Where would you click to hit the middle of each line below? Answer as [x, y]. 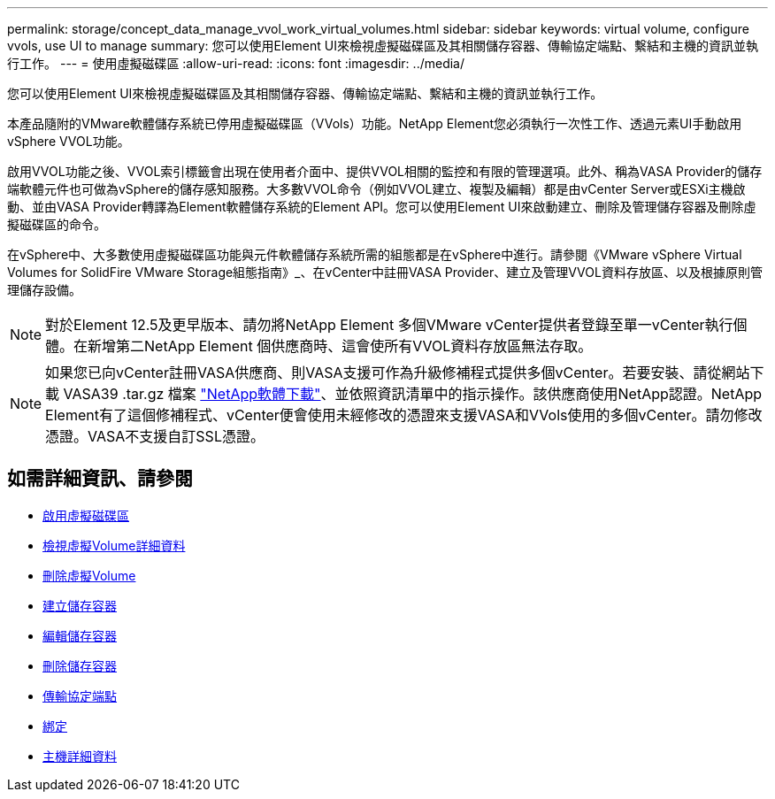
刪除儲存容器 [80, 665]
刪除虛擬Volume [89, 575]
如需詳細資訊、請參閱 [100, 479]
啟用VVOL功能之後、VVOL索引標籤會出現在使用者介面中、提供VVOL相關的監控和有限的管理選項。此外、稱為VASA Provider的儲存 [385, 171]
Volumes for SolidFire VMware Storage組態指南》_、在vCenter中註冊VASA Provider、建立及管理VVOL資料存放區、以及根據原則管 [385, 272]
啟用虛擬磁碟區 [86, 515]
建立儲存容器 [80, 605]
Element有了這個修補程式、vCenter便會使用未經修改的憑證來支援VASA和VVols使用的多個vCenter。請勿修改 [404, 415]
